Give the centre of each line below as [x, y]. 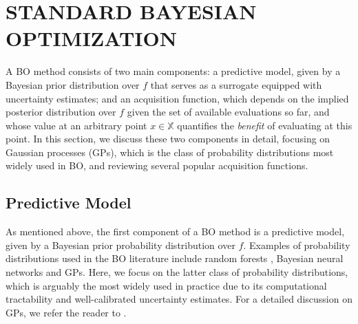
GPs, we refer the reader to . [66, 312]
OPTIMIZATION [91, 38]
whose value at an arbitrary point [76, 125]
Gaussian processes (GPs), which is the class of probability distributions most [170, 152]
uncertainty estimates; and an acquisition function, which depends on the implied [177, 98]
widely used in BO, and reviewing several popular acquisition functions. [157, 165]
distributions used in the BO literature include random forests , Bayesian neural [175, 258]
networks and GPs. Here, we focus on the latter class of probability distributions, [177, 272]
